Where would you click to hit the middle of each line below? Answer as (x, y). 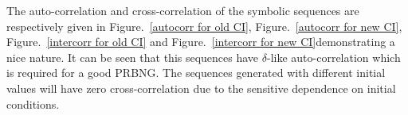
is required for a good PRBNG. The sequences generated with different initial (196, 73)
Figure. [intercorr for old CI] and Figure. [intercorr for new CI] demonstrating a (201, 42)
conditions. (33, 103)
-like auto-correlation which (333, 57)
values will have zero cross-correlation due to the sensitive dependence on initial (201, 88)
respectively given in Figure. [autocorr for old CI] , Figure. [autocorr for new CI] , (204, 26)
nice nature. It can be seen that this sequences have (133, 57)
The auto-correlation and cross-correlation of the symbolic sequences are (183, 10)
